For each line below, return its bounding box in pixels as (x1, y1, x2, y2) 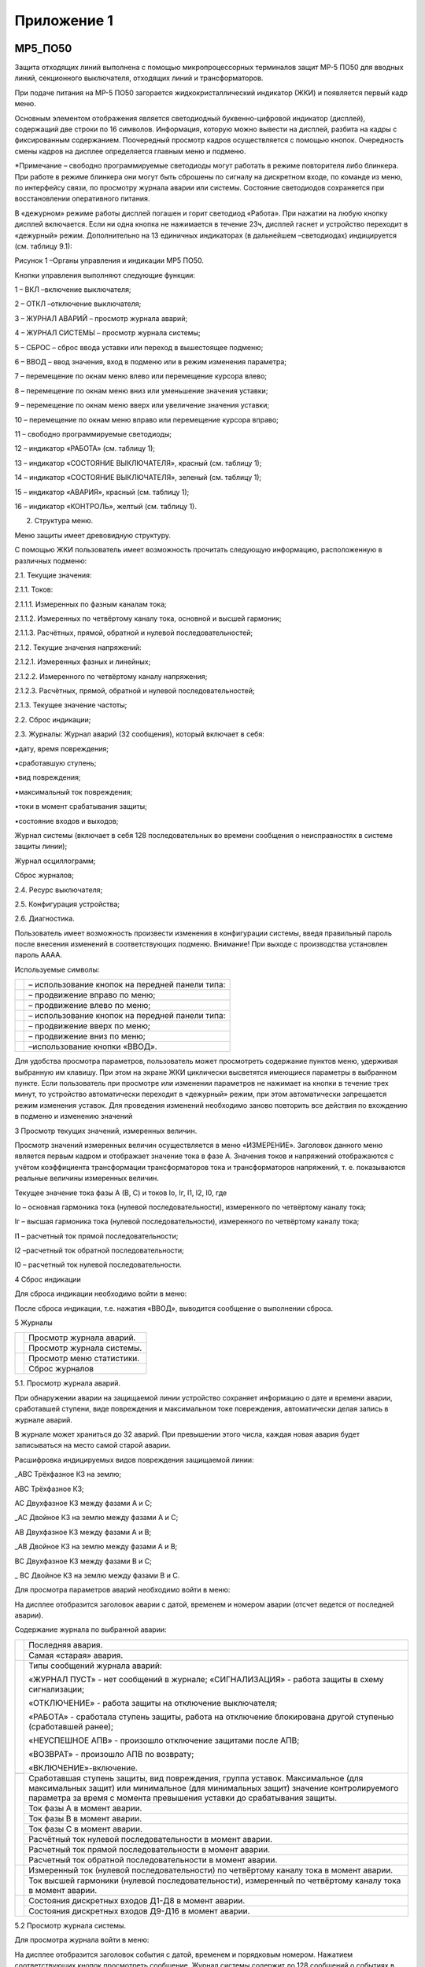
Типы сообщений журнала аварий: (28, 1660, 163, 1671)
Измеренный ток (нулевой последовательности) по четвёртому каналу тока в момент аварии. (28, 1865, 394, 1876)
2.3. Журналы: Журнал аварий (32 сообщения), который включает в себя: (14, 729, 265, 739)
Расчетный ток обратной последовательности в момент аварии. (28, 1854, 278, 1865)
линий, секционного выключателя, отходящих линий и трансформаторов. (14, 73, 264, 83)
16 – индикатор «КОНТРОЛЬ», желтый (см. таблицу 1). (14, 501, 197, 511)
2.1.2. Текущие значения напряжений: (14, 642, 142, 652)
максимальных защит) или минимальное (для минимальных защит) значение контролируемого (28, 1782, 399, 1793)
